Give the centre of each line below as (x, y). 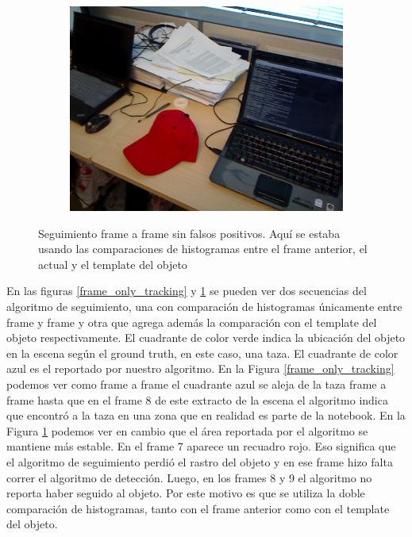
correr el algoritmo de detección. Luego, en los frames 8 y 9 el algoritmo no (189, 477)
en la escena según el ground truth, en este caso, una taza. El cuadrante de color (202, 353)
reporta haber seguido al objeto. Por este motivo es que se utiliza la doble (186, 493)
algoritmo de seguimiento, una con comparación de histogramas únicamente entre (204, 306)
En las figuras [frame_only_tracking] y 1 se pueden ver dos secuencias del (187, 291)
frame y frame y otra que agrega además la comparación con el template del (192, 322)
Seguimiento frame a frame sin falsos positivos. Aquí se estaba (189, 233)
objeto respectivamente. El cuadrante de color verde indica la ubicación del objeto (206, 338)
